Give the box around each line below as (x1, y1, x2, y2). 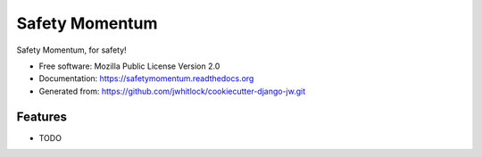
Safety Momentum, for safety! (16, 45, 127, 55)
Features (16, 109, 67, 124)
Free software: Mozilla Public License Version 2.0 (38, 61, 220, 71)
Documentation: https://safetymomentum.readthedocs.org (38, 73, 254, 84)
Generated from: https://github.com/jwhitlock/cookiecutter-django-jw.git (38, 86, 306, 96)
